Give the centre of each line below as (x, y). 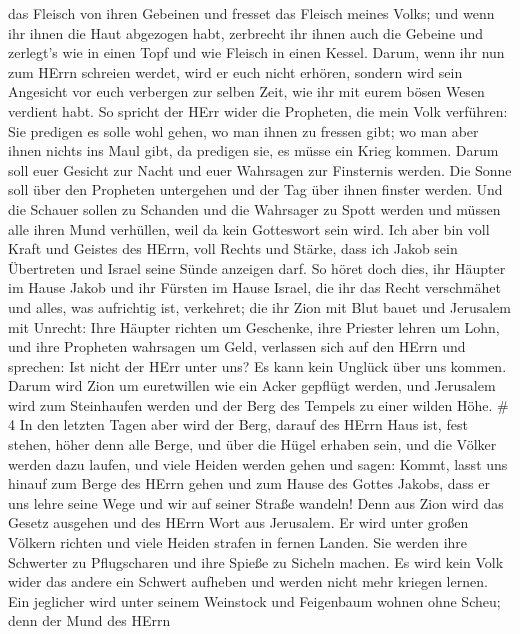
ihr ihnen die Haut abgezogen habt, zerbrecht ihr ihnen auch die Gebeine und (246, 32)
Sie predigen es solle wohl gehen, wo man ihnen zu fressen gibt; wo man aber (243, 130)
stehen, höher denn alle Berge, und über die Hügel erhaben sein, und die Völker (252, 444)
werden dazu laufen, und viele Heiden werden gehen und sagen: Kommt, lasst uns (258, 463)
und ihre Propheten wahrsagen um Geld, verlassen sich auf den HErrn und (237, 346)
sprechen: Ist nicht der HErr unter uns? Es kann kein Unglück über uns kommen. (257, 365)
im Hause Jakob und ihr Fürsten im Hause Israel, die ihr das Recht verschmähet (254, 287)
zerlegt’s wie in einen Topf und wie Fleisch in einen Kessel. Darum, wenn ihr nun (256, 52)
